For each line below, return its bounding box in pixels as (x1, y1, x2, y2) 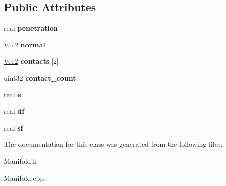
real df (4, 106, 25, 116)
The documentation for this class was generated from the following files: (4, 139, 223, 149)
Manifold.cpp (4, 172, 44, 183)
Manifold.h (4, 155, 37, 166)
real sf (4, 122, 23, 133)
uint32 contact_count (4, 72, 76, 83)
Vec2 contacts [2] (4, 56, 59, 66)
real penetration (4, 23, 58, 33)
